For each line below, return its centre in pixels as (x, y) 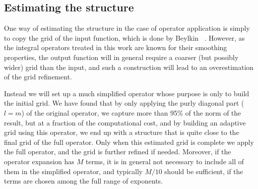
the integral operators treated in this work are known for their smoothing (116, 47)
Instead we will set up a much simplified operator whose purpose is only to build (127, 93)
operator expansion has (39, 161)
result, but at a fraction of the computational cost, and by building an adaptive (125, 122)
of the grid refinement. (38, 77)
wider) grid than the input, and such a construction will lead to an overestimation (129, 67)
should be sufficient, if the (204, 171)
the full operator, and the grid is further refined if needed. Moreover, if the (118, 152)
